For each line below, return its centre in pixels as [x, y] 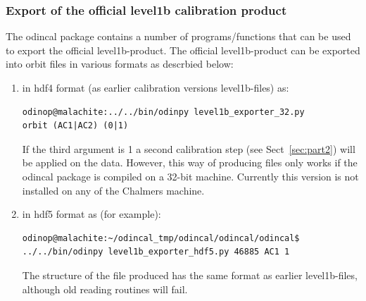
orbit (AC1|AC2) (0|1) [75, 126]
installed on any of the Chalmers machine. [113, 190]
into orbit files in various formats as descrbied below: [120, 64]
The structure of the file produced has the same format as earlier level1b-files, [190, 275]
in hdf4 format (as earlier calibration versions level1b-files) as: [156, 87]
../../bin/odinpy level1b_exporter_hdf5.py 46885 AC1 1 [156, 252]
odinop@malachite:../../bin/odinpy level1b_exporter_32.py [163, 112]
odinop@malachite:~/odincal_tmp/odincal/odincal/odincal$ [161, 238]
